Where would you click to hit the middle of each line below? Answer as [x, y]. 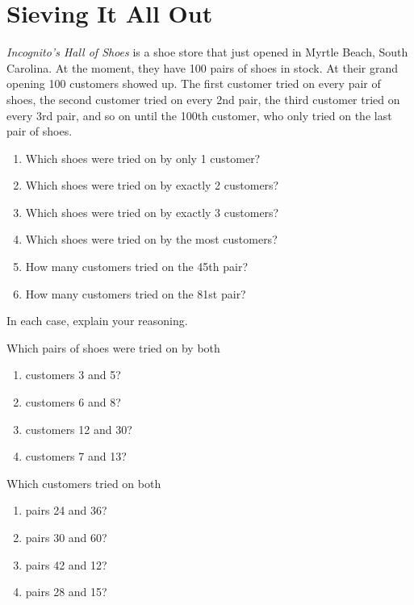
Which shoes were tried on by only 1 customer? [143, 158]
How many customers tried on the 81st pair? [136, 293]
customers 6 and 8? [73, 402]
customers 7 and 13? [76, 456]
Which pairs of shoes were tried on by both [113, 347]
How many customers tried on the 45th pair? [136, 267]
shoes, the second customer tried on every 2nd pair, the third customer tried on [203, 99]
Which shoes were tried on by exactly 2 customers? [152, 185]
